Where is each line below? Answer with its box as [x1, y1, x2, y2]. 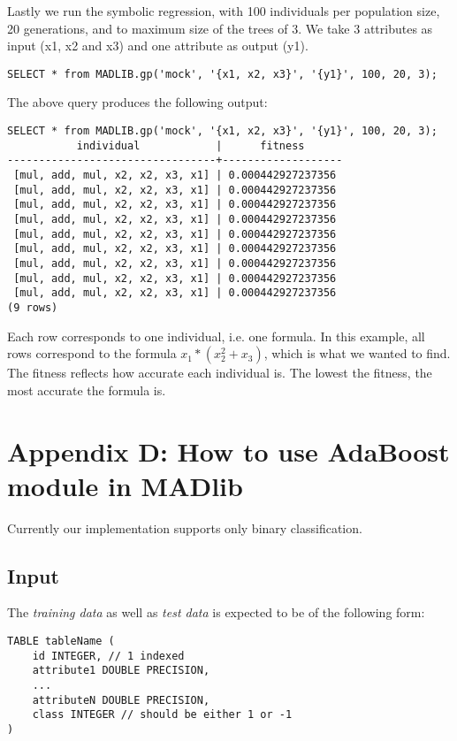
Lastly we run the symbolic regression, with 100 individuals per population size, [7, 2, 440, 19]
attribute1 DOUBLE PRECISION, [32, 664, 210, 677]
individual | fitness [76, 139, 305, 152]
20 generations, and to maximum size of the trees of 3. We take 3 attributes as [7, 19, 433, 37]
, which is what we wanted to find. [263, 344, 451, 363]
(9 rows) [7, 301, 58, 314]
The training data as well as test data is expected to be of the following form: [7, 603, 425, 622]
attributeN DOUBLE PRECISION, [32, 693, 210, 707]
